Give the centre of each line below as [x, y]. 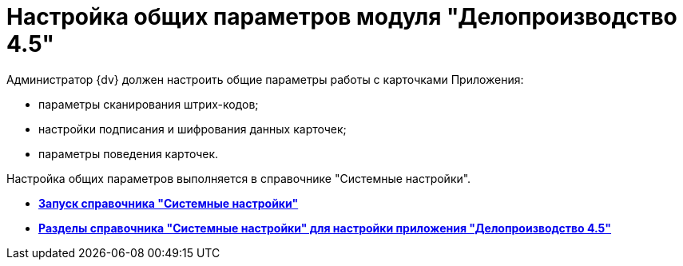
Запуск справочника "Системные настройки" [169, 203]
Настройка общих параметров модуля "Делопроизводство [342, 17]
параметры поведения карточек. [129, 153]
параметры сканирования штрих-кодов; [149, 104]
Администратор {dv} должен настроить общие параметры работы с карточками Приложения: [265, 79]
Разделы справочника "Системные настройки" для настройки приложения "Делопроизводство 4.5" [325, 228]
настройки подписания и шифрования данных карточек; [193, 129]
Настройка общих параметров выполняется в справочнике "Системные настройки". [239, 178]
